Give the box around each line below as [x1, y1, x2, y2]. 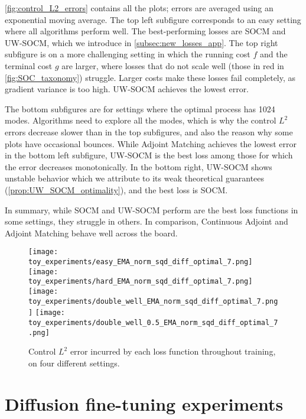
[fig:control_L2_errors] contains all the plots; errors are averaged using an [5, 2, 274, 14]
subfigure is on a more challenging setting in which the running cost [5, 48, 250, 60]
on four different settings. [28, 356, 120, 369]
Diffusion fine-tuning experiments [5, 391, 284, 415]
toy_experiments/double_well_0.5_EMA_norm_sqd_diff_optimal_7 [28, 318, 278, 327]
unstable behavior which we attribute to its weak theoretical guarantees [5, 172, 265, 184]
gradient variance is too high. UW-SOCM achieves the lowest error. [5, 83, 249, 95]
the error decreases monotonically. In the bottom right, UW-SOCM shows [5, 160, 272, 173]
